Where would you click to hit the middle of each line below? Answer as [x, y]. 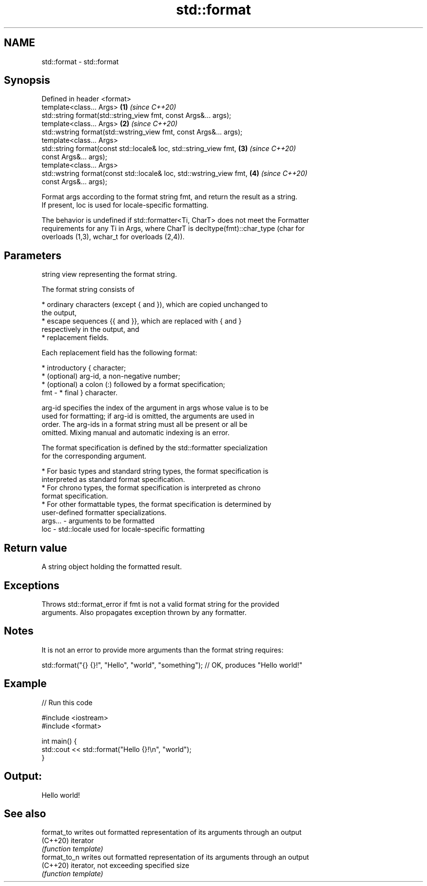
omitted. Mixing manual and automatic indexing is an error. [136, 433]
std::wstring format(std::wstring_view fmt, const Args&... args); [142, 132]
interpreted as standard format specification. [113, 480]
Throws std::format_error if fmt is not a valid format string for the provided [160, 604]
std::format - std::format [80, 61]
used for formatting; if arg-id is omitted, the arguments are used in [148, 416]
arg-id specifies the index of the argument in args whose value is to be [155, 408]
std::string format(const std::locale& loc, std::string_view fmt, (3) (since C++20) [169, 149]
